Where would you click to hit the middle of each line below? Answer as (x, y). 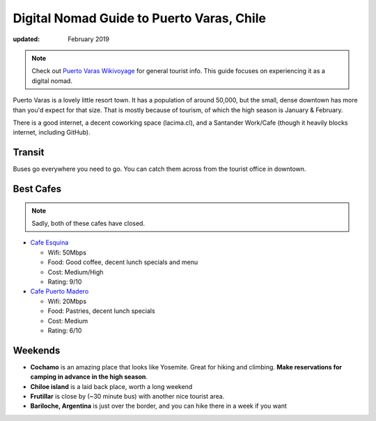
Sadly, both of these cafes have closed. (88, 223)
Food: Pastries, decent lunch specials (102, 311)
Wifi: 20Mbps (67, 301)
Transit (29, 152)
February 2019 (88, 39)
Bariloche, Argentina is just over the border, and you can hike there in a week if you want (158, 406)
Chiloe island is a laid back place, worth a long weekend (111, 386)
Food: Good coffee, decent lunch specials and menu (123, 262)
